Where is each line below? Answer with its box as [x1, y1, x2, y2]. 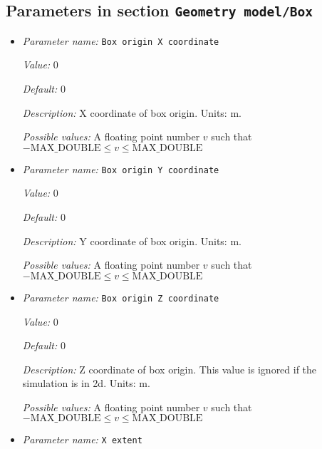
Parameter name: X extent [22, 432, 142, 447]
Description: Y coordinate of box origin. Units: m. [22, 233, 241, 248]
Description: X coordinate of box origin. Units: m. [22, 105, 241, 120]
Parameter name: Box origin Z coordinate [22, 289, 219, 304]
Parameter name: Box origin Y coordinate [22, 161, 219, 176]
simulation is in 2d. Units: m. [22, 376, 150, 391]
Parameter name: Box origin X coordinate [22, 33, 219, 48]
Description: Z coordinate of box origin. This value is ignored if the [22, 361, 317, 376]
